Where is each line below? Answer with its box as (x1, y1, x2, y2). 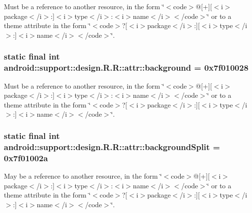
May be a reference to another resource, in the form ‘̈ (4, 170, 162, 181)
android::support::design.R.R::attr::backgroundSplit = (4, 140, 220, 152)
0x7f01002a (4, 152, 48, 164)
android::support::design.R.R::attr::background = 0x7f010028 (4, 61, 249, 74)
